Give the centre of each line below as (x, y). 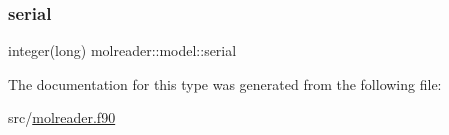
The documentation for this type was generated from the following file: (225, 83)
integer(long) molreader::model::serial (122, 50)
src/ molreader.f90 (62, 117)
